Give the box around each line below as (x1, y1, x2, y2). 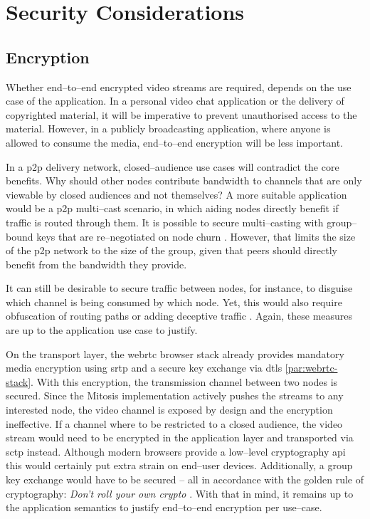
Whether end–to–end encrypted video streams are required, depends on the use (6, 79, 351, 94)
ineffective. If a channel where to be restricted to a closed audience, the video (6, 416, 343, 431)
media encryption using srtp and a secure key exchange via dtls (6, 360, 282, 375)
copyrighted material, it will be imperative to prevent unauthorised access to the (6, 107, 357, 122)
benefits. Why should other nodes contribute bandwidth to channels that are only (6, 173, 362, 188)
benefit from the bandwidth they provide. (6, 256, 187, 271)
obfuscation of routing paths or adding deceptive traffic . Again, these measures (6, 308, 353, 323)
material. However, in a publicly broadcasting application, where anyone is (6, 121, 331, 136)
